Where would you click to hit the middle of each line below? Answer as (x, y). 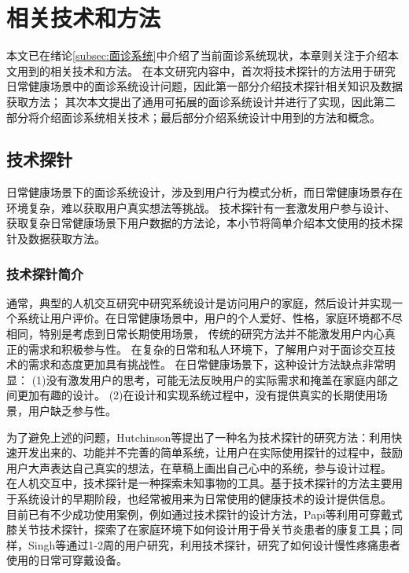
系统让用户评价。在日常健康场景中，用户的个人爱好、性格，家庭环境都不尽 (210, 318)
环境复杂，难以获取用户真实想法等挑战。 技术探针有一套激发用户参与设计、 (201, 207)
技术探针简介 (45, 273)
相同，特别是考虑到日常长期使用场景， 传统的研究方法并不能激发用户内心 (195, 334)
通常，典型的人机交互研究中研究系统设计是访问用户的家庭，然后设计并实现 (199, 302)
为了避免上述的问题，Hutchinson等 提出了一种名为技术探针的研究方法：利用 (199, 437)
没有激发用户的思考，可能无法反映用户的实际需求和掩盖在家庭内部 (217, 379)
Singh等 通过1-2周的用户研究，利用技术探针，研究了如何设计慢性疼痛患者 (214, 544)
